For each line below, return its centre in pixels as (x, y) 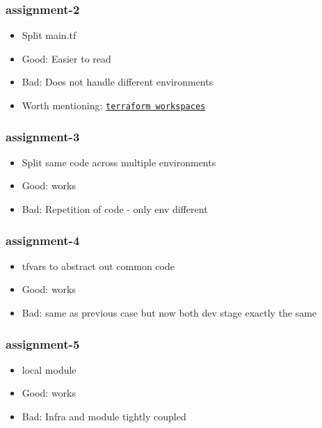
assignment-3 (43, 136)
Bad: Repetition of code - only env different (115, 209)
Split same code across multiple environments (119, 162)
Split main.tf (49, 35)
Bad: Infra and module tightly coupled (104, 417)
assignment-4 (43, 240)
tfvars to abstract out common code (98, 265)
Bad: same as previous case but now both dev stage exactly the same (169, 313)
